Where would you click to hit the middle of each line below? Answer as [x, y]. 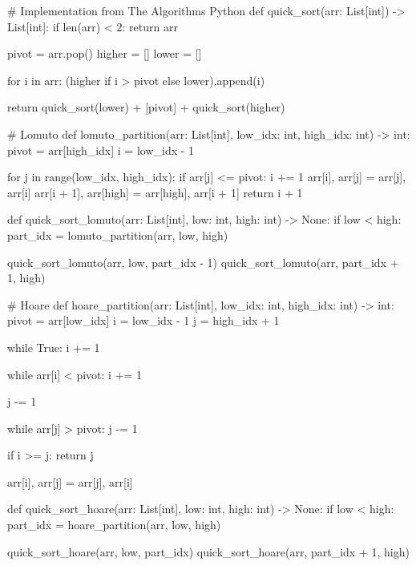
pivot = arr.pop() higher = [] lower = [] [105, 53]
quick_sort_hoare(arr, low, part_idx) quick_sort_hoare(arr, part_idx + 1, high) [208, 551]
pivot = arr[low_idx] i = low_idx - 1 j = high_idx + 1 [143, 320]
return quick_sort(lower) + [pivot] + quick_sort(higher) [146, 107]
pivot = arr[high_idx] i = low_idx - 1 [101, 150]
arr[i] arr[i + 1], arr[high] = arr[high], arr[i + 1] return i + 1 [155, 192]
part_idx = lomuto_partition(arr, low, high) [118, 234]
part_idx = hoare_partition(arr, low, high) [114, 525]
